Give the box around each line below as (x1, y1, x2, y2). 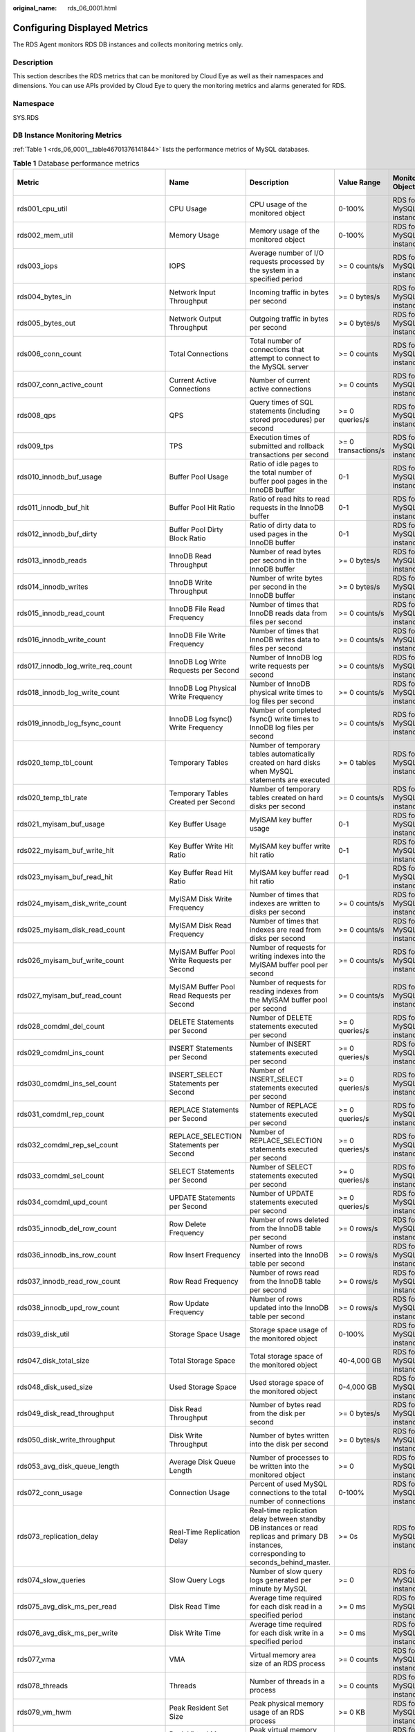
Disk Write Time (169, 1628, 221, 1638)
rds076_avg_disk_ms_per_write (17, 1628, 118, 1638)
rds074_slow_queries (17, 1575, 86, 1585)
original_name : (12, 4, 57, 12)
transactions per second (249, 450, 329, 460)
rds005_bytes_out (17, 319, 76, 328)
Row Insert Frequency (169, 1251, 241, 1260)
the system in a (249, 265, 299, 275)
